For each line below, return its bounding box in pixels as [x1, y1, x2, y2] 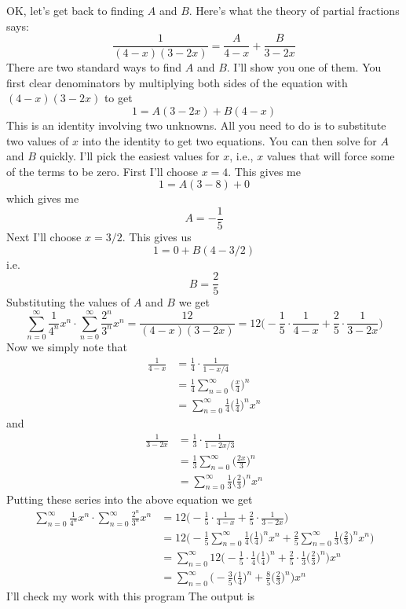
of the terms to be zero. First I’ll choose [6, 163, 198, 179]
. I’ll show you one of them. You [226, 59, 382, 75]
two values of [6, 132, 69, 149]
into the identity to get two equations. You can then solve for [82, 132, 377, 149]
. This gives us [122, 229, 192, 245]
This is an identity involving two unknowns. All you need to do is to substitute [6, 117, 386, 134]
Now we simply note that [6, 339, 128, 355]
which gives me [6, 190, 79, 207]
